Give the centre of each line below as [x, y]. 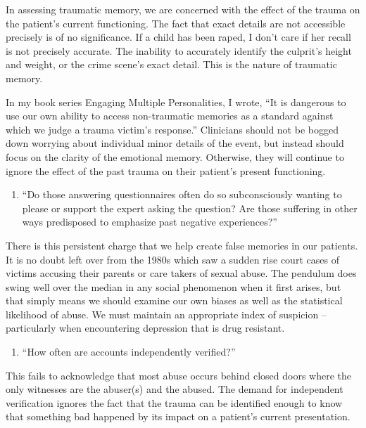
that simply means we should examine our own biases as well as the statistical [174, 300]
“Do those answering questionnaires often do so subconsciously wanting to [182, 194]
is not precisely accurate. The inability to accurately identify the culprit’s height [179, 50]
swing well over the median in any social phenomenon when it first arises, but [173, 286]
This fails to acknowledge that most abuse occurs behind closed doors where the [179, 375]
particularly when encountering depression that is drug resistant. [145, 328]
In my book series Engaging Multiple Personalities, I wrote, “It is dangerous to [176, 102]
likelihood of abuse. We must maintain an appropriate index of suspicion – [166, 314]
